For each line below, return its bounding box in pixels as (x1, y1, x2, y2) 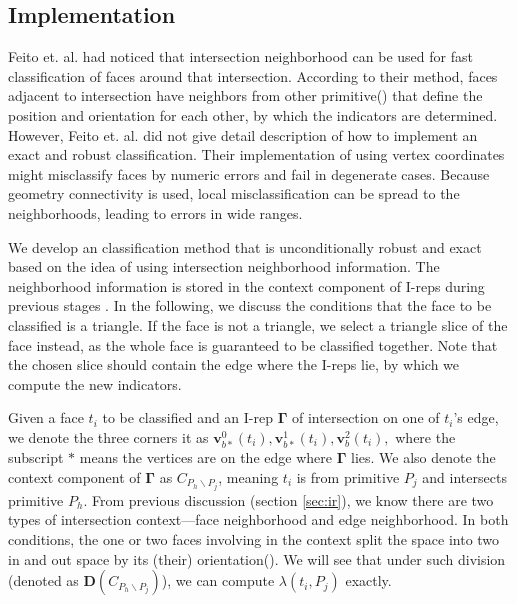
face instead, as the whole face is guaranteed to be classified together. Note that (8, 334, 498, 355)
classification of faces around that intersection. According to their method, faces (8, 65, 498, 86)
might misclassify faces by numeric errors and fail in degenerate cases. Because (8, 163, 490, 184)
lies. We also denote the (351, 447, 496, 468)
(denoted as (8, 570, 79, 591)
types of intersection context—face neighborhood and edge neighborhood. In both (8, 509, 509, 530)
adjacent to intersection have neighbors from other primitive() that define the (8, 85, 483, 106)
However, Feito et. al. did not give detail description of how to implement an (8, 124, 478, 145)
